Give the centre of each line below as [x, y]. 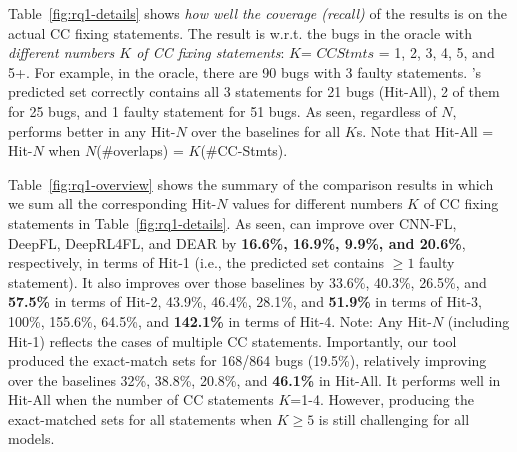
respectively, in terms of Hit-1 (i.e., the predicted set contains [196, 262]
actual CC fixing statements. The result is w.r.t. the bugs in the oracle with [240, 32]
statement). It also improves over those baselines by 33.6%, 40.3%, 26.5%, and [247, 281]
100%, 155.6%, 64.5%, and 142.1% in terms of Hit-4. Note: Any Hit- [220, 320]
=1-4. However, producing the [382, 399]
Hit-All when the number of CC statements [141, 399]
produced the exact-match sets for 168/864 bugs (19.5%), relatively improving [247, 360]
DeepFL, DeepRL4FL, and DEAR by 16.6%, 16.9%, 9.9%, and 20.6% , [237, 242]
